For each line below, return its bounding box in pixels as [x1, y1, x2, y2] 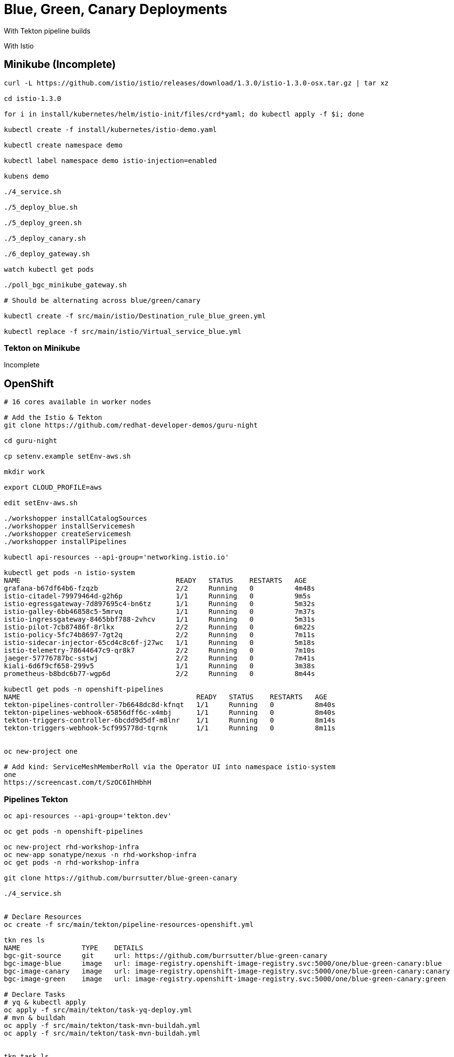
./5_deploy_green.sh [4, 218, 82, 227]
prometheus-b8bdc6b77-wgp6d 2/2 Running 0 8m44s [4, 670, 315, 678]
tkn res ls [4, 936, 45, 944]
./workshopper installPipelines [4, 538, 127, 546]
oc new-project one [4, 747, 78, 756]
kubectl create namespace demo [4, 141, 123, 149]
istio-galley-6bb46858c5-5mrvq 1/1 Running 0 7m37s [4, 608, 315, 616]
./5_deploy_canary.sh [4, 234, 86, 242]
